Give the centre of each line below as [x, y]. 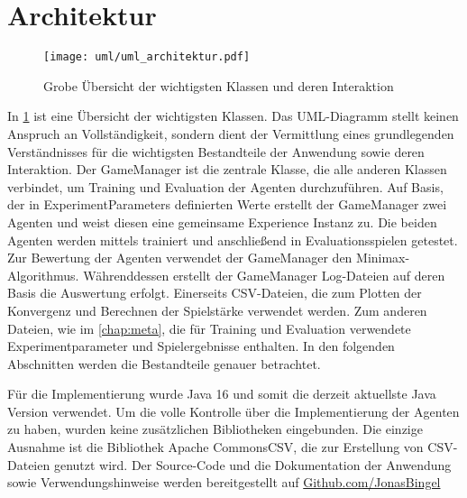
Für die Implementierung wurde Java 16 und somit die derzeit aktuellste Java [222, 394]
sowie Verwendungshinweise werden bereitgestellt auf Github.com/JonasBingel [224, 482]
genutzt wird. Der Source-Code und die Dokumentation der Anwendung [252, 464]
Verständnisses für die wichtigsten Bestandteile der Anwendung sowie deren [216, 151]
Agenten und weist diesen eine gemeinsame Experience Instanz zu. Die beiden [222, 221]
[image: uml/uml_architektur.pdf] [147, 57]
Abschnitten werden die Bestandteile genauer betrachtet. [164, 363]
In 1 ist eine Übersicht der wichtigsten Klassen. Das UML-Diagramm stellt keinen [233, 116]
